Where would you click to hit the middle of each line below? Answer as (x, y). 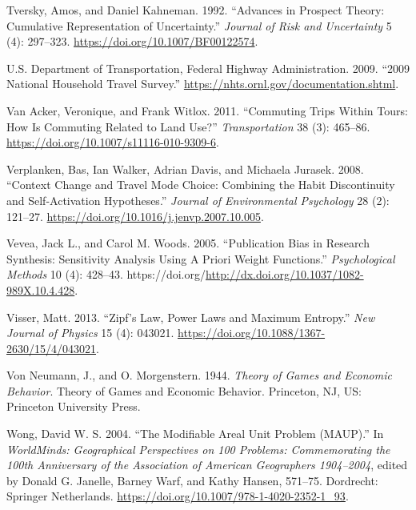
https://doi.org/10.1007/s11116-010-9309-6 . (113, 142)
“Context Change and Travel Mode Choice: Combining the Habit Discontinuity (201, 185)
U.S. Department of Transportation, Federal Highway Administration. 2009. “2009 (208, 68)
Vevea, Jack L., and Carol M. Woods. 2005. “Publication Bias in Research (188, 243)
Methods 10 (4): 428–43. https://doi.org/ (106, 274)
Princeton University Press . (74, 406)
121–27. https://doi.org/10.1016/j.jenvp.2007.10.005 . (135, 216)
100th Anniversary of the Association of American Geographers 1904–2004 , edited (207, 465)
